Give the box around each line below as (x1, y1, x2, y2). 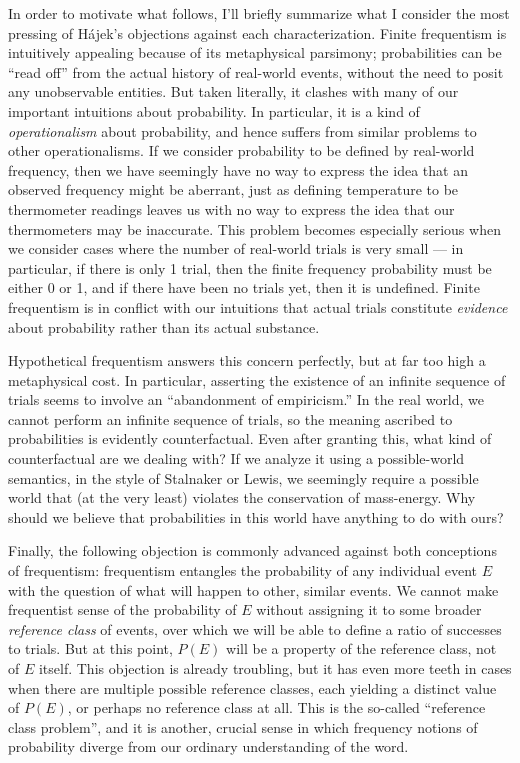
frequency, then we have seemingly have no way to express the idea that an (8, 159, 468, 180)
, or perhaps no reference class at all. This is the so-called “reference (67, 697, 486, 718)
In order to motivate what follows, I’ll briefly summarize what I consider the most (8, 3, 510, 23)
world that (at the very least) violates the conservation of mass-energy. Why (8, 487, 476, 508)
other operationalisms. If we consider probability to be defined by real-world (8, 140, 475, 161)
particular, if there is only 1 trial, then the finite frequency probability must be (8, 257, 492, 278)
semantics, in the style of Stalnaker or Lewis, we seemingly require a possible (8, 467, 479, 488)
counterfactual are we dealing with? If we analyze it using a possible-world (8, 448, 465, 469)
